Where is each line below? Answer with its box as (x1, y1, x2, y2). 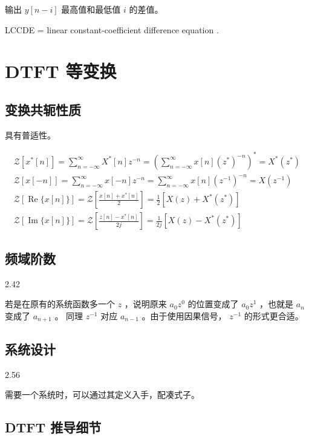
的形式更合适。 (244, 309, 304, 322)
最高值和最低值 (61, 3, 121, 15)
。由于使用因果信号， (141, 309, 227, 322)
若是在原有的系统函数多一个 (5, 298, 115, 310)
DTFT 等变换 (5, 59, 117, 83)
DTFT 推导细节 (5, 418, 102, 437)
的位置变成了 (187, 298, 239, 310)
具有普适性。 (5, 128, 56, 141)
